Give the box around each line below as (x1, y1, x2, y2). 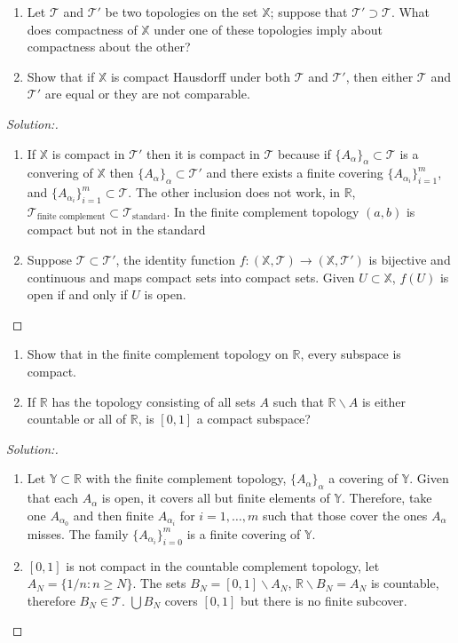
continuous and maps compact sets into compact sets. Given (27, 267, 355, 286)
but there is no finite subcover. (240, 591, 407, 609)
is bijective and (368, 250, 451, 268)
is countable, (370, 574, 439, 592)
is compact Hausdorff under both (110, 67, 291, 85)
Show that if (27, 67, 95, 85)
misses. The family (27, 524, 129, 543)
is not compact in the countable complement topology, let (66, 556, 380, 575)
